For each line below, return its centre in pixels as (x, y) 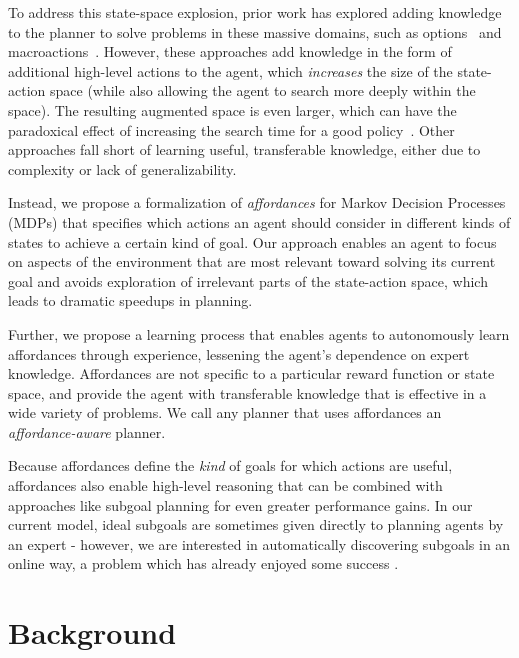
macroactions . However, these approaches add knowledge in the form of (230, 51)
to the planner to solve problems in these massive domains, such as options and (255, 31)
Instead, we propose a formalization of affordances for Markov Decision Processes (257, 202)
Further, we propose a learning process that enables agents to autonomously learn (259, 333)
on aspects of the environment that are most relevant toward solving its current (252, 261)
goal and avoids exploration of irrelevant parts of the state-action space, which (248, 280)
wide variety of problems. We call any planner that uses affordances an (225, 412)
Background (92, 632)
